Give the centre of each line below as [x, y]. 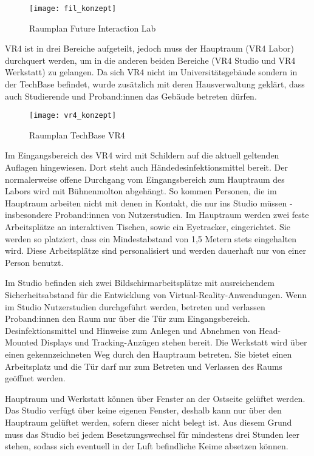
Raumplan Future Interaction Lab [93, 28]
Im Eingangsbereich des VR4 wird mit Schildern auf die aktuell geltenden [142, 155]
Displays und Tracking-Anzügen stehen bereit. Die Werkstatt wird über [174, 342]
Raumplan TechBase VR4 [77, 134]
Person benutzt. [34, 262]
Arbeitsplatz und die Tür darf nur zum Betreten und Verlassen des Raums [144, 366]
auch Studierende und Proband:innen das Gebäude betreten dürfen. [131, 96]
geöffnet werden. [35, 378]
